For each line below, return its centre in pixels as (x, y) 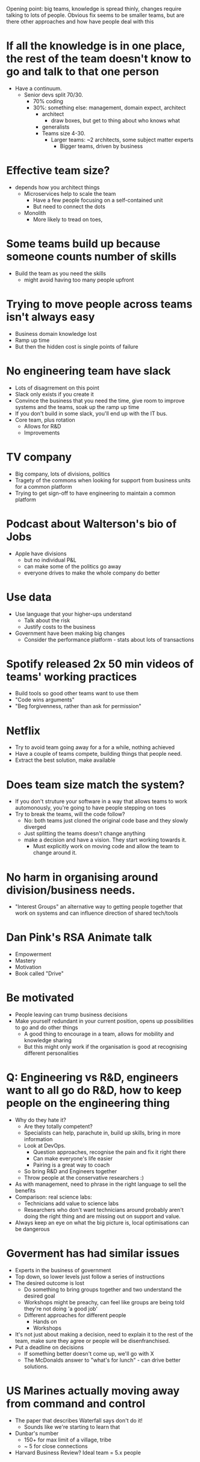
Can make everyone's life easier (73, 1159)
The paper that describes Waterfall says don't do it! (79, 1420)
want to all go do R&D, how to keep (94, 1090)
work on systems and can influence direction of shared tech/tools (97, 913)
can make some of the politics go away (73, 566)
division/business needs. (71, 890)
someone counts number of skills (91, 257)
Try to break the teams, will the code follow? (70, 814)
